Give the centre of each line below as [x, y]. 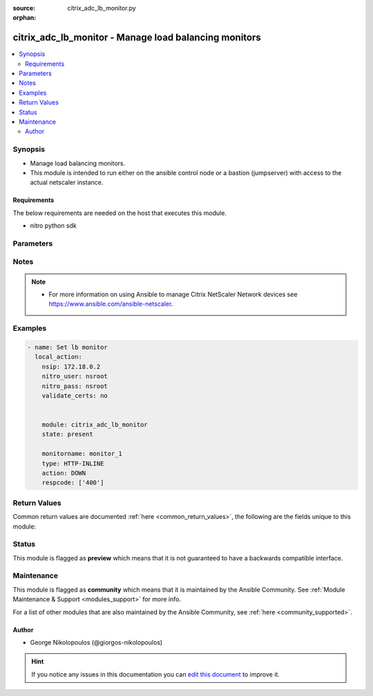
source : [24, 8]
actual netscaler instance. [67, 183]
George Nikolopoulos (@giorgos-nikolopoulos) [96, 643]
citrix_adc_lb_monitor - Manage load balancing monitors [137, 38]
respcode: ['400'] [73, 483]
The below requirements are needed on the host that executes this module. [120, 213]
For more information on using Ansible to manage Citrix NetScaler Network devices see [173, 295]
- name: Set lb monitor [68, 347]
